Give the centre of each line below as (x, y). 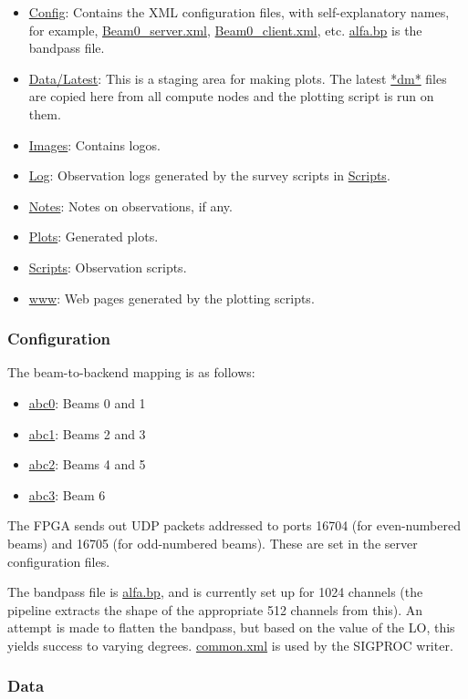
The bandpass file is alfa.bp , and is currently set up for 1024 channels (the (215, 592)
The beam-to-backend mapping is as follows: (131, 372)
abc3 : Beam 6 (67, 494)
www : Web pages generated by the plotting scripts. (172, 298)
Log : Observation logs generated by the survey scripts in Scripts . (209, 175)
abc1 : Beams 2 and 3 (87, 433)
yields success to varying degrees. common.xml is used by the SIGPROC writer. (230, 645)
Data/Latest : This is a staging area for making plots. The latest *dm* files (238, 78)
